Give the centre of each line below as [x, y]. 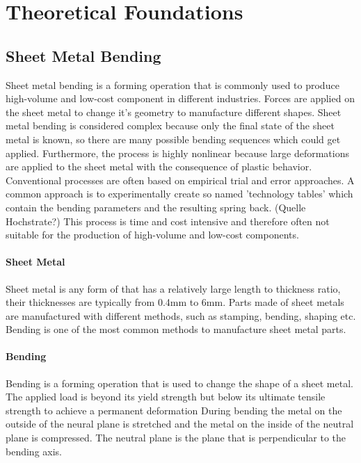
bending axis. [34, 451]
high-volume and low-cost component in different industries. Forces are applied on [180, 98]
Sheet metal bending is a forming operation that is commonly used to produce [173, 84]
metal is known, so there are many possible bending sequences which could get [173, 139]
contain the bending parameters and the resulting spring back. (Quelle [156, 207]
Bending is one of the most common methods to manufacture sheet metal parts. [176, 329]
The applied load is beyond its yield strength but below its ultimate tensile [166, 397]
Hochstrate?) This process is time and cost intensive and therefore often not [168, 221]
